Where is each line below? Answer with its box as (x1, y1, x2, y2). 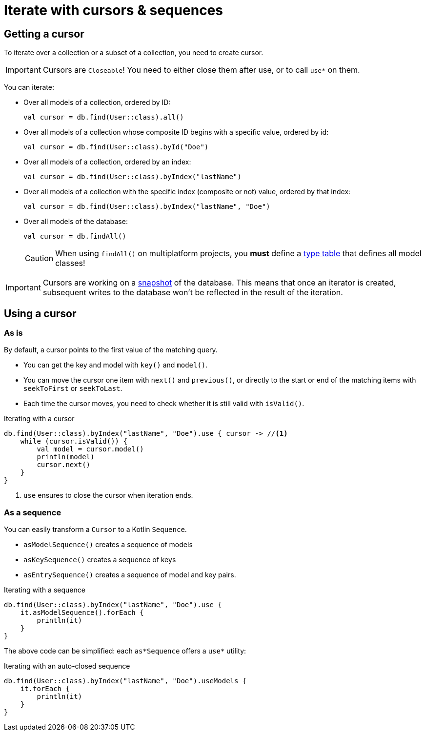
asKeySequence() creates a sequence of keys (23, 555, 176, 564)
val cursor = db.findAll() (23, 232, 126, 241)
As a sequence (4, 507, 61, 517)
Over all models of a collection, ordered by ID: (23, 98, 171, 107)
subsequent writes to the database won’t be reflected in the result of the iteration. (42, 287, 343, 298)
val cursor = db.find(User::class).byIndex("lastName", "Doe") (23, 203, 270, 211)
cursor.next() (37, 461, 91, 469)
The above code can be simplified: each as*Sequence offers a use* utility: (4, 647, 246, 655)
